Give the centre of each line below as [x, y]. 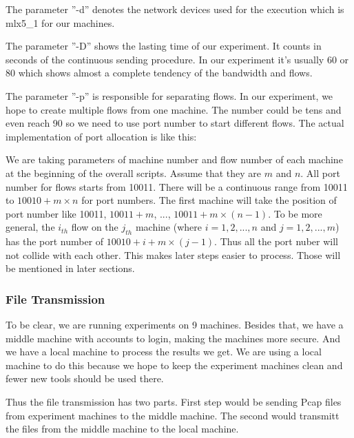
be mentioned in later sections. [70, 268]
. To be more [295, 213]
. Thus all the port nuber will [276, 241]
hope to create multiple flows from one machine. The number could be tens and [174, 109]
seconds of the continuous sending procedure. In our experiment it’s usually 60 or [177, 59]
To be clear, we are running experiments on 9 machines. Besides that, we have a [175, 325]
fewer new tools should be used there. [85, 378]
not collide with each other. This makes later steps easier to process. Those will [173, 254]
